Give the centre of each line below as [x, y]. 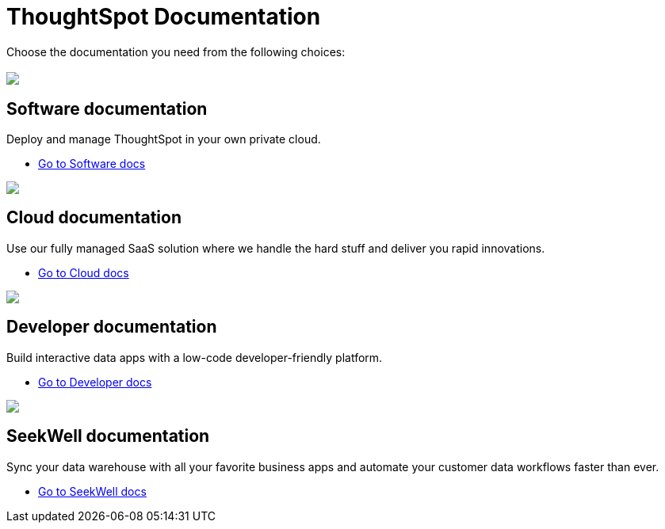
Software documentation [107, 108]
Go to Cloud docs [84, 272]
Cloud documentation [94, 218]
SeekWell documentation [108, 436]
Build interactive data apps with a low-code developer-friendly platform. [195, 357]
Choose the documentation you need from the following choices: [176, 51]
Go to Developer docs [95, 382]
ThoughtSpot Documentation [164, 17]
